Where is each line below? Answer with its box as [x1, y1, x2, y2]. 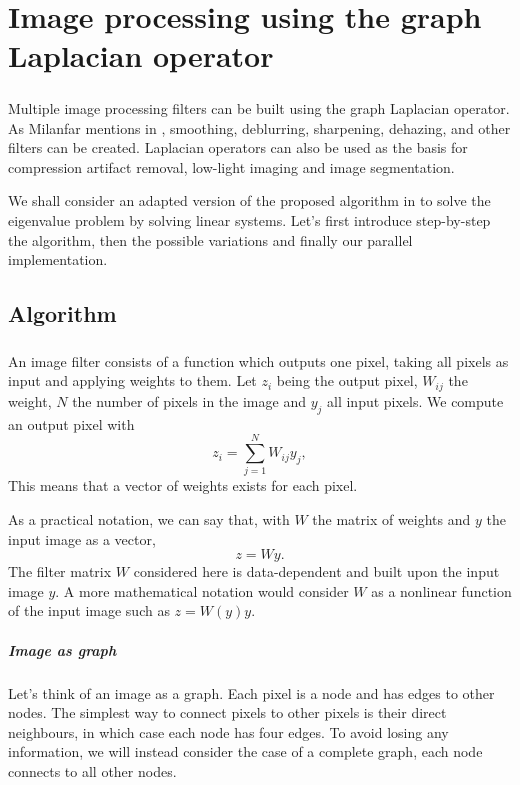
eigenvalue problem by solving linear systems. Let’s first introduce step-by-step [8, 209, 491, 230]
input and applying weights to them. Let [8, 370, 257, 391]
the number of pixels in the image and [72, 390, 306, 411]
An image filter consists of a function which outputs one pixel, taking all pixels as [8, 350, 509, 371]
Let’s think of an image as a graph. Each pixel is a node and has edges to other [8, 682, 495, 703]
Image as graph [8, 639, 117, 660]
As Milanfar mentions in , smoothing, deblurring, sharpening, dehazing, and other [8, 117, 511, 138]
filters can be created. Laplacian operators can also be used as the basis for [8, 137, 468, 158]
